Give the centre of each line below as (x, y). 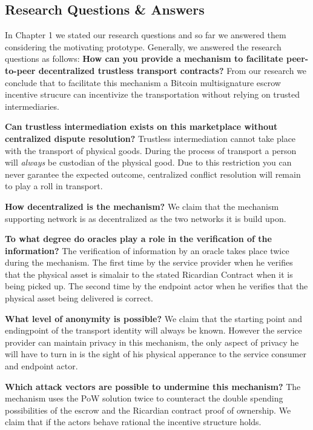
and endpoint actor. (41, 366)
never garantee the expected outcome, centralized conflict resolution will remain (153, 174)
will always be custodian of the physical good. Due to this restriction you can (148, 162)
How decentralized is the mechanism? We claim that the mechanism (142, 206)
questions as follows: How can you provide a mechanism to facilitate (144, 59)
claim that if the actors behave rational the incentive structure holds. (133, 422)
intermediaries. (32, 106)
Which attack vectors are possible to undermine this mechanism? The (153, 386)
